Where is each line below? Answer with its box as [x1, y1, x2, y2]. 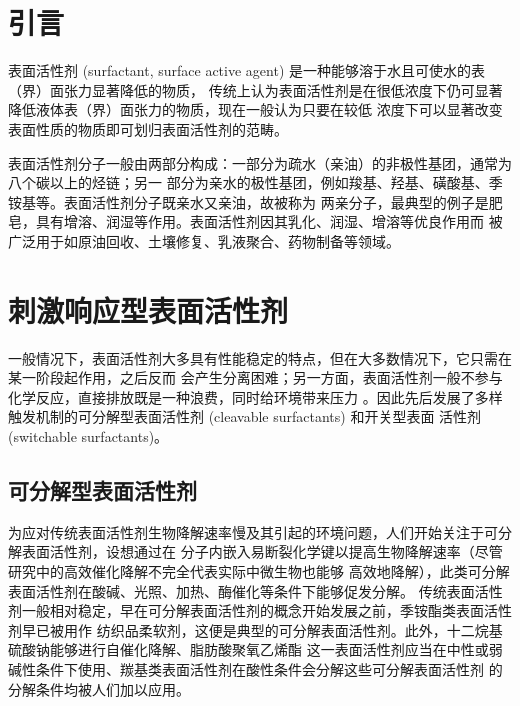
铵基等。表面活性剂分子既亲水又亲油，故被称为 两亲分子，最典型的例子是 [8, 191, 489, 212]
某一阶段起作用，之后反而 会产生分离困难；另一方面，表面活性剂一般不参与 [8, 367, 503, 388]
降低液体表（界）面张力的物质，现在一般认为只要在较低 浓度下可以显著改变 [8, 99, 503, 120]
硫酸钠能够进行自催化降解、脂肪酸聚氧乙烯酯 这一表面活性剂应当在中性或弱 [8, 639, 503, 660]
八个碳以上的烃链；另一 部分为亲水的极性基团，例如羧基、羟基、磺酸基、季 [8, 172, 503, 193]
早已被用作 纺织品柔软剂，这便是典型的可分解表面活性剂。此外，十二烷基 [21, 619, 503, 640]
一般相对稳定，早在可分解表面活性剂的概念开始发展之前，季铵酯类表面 [21, 600, 484, 621]
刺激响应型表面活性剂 [8, 289, 289, 330]
